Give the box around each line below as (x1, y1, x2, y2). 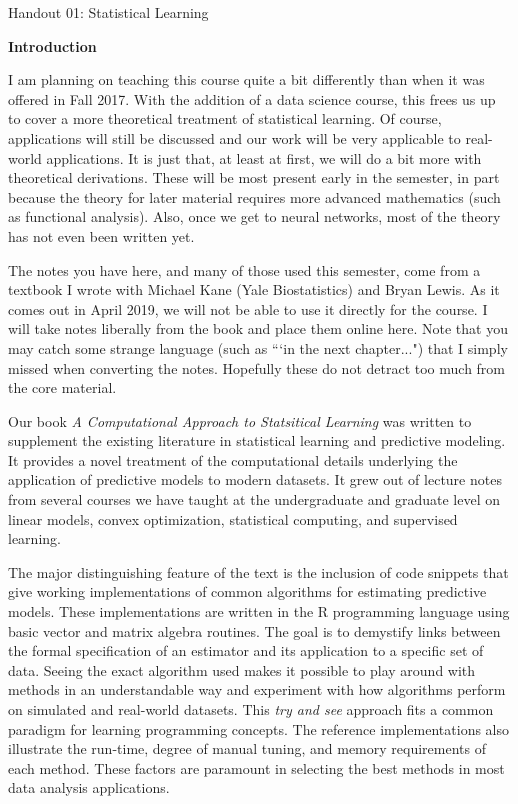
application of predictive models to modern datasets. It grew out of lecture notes (8, 469, 502, 490)
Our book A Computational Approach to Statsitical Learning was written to (8, 410, 472, 431)
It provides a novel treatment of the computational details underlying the (8, 449, 458, 470)
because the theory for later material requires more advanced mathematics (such (8, 186, 501, 207)
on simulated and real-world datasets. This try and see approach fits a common (8, 699, 494, 719)
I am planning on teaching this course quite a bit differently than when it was (8, 69, 485, 90)
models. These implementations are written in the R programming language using (8, 601, 510, 622)
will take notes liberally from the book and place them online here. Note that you (8, 318, 508, 339)
